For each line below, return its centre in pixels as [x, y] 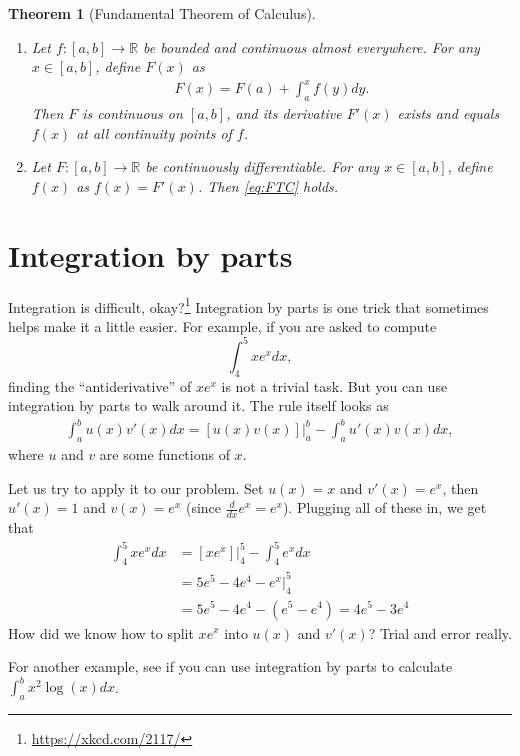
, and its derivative [284, 113]
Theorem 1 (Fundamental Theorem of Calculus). [162, 13]
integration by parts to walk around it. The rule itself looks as [198, 405]
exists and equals [448, 113]
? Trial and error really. [440, 632]
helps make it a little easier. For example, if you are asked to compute [222, 325]
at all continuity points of [154, 132]
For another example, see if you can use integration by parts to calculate [230, 666]
